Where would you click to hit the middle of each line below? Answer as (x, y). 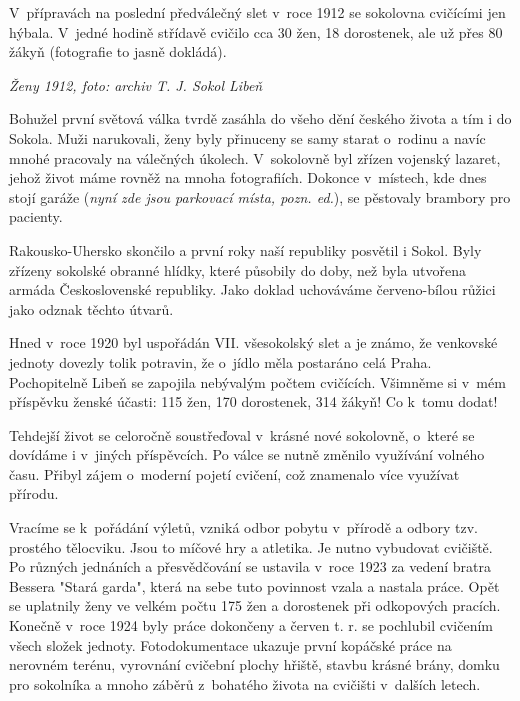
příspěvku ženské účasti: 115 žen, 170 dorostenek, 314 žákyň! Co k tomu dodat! (253, 401)
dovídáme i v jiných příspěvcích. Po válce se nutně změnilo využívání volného (247, 454)
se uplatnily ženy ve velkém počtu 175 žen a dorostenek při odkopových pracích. (255, 605)
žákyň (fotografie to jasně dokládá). (118, 51)
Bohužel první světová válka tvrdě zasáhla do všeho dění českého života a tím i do (260, 118)
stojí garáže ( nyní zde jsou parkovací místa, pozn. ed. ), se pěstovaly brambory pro (260, 196)
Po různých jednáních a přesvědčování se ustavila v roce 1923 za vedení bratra (250, 566)
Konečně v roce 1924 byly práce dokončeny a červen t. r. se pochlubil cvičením (251, 625)
